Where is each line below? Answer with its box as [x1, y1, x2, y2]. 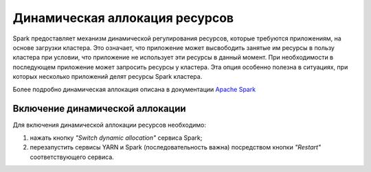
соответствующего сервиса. [30, 153, 115, 161]
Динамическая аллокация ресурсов [12, 10, 234, 25]
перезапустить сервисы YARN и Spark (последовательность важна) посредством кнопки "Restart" [30, 143, 322, 151]
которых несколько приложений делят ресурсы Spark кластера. [12, 73, 203, 81]
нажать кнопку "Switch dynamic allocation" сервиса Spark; [30, 134, 203, 142]
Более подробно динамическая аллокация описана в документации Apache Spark [12, 85, 256, 93]
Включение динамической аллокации [12, 103, 186, 114]
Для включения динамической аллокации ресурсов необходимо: [12, 121, 206, 130]
